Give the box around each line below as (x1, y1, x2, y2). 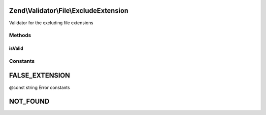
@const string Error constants (9, 84, 70, 90)
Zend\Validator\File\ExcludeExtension (9, 6, 129, 15)
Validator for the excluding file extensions (9, 20, 94, 26)
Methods (9, 32, 32, 39)
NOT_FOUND (9, 97, 50, 106)
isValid (9, 45, 24, 51)
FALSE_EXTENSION (9, 72, 70, 80)
